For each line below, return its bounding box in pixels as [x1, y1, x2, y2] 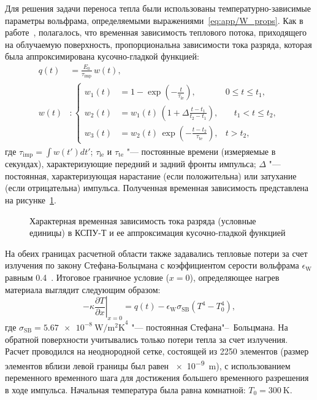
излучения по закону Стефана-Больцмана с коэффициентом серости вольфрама [5, 259, 299, 272]
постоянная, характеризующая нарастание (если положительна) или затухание [5, 169, 297, 182]
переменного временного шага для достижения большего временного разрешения [5, 371, 309, 384]
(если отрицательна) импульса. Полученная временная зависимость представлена [5, 181, 309, 194]
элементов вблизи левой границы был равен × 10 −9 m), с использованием [5, 357, 291, 372]
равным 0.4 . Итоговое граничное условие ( [5, 271, 169, 283]
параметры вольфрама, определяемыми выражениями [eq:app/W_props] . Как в [5, 14, 304, 26]
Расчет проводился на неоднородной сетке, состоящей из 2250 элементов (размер [5, 345, 309, 358]
